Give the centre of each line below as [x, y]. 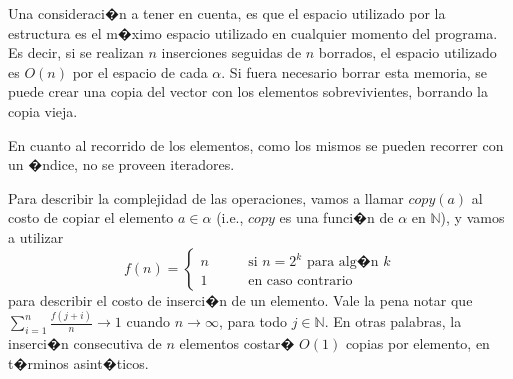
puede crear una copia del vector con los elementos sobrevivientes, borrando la [248, 91]
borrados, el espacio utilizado [407, 52]
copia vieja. [43, 110]
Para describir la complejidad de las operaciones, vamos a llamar [206, 197]
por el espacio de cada [140, 71]
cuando [148, 321]
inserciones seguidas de [231, 52]
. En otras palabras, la [393, 321]
